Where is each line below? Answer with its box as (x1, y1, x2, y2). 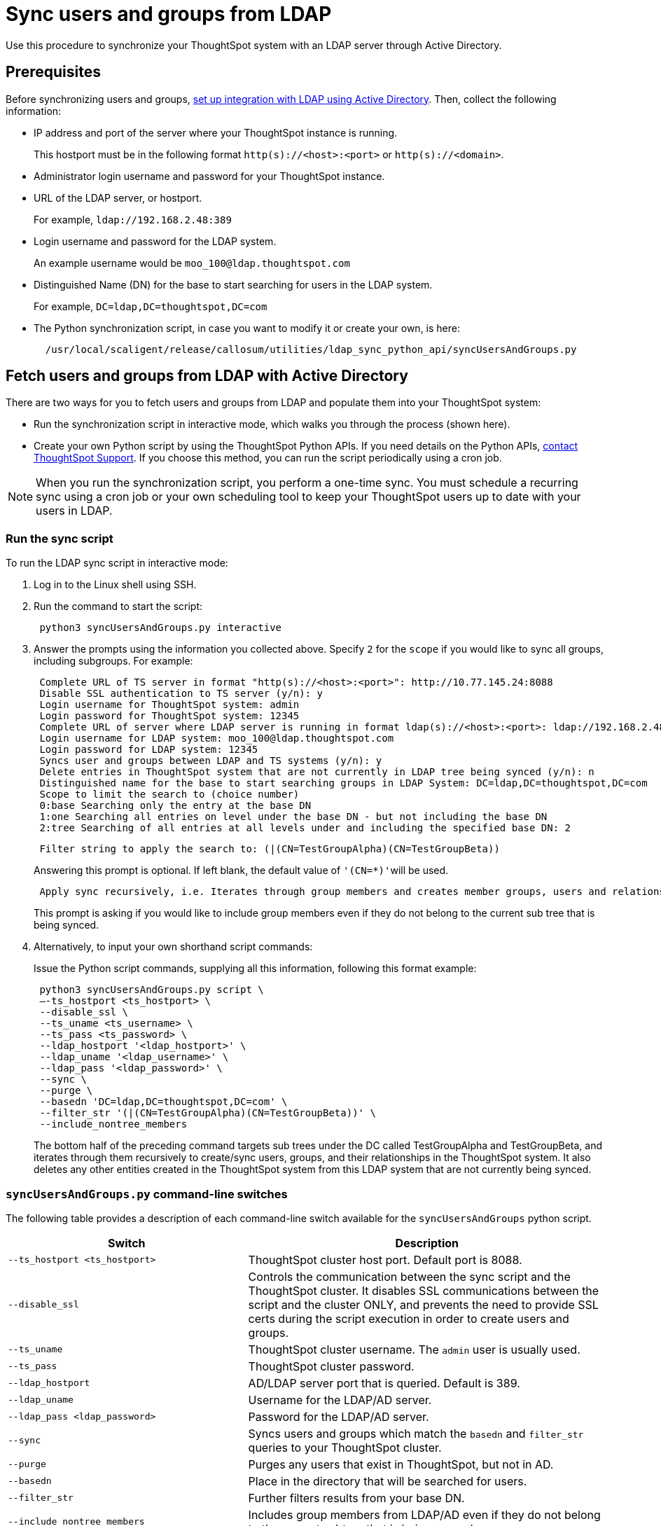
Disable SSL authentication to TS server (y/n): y (39, 688, 323, 700)
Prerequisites (6, 63, 101, 81)
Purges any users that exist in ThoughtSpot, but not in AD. (248, 1457, 554, 1471)
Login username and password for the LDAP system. (34, 235, 277, 247)
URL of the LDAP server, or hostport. (34, 191, 202, 204)
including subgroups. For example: (34, 655, 193, 667)
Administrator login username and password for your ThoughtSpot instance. (34, 169, 385, 182)
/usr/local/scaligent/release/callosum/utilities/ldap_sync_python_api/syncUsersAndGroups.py (45, 343, 577, 355)
